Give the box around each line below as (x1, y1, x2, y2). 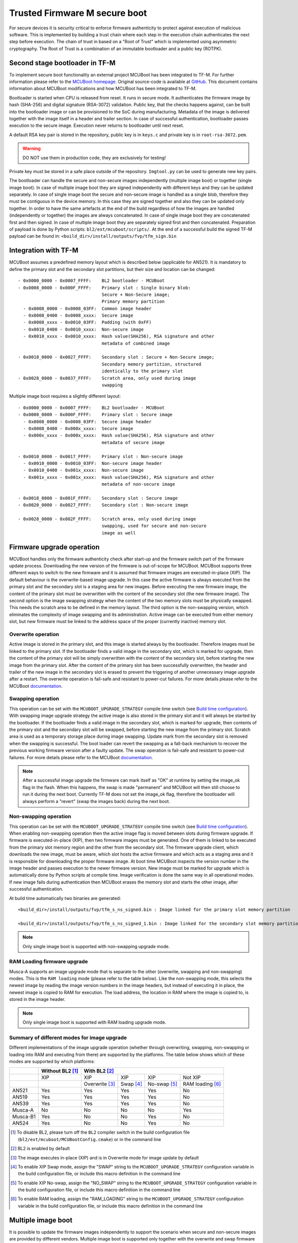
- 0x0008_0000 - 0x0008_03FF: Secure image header (23, 419, 151, 425)
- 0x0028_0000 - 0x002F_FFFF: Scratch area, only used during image (18, 516, 196, 522)
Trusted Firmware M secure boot (9, 7, 148, 18)
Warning (22, 146, 41, 152)
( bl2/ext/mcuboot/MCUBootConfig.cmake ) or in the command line (18, 1136, 161, 1142)
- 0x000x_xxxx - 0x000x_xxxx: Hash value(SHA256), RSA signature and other (23, 433, 215, 439)
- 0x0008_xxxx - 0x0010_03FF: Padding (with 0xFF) (23, 320, 151, 325)
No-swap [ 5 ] (147, 1080, 177, 1087)
